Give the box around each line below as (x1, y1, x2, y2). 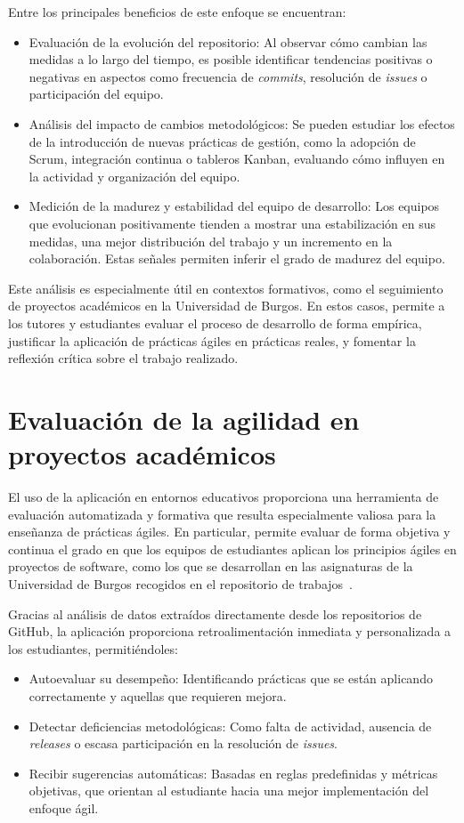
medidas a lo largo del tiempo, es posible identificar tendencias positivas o (28, 50, 433, 69)
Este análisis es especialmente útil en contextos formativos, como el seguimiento (8, 278, 444, 297)
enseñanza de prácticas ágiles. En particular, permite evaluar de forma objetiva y (8, 522, 451, 541)
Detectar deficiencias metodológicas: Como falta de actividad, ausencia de (28, 716, 432, 735)
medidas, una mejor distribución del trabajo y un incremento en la (28, 231, 393, 250)
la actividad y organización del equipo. (28, 166, 240, 185)
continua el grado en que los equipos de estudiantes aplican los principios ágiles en (8, 539, 457, 558)
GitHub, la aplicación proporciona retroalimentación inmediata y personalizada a (8, 622, 452, 641)
